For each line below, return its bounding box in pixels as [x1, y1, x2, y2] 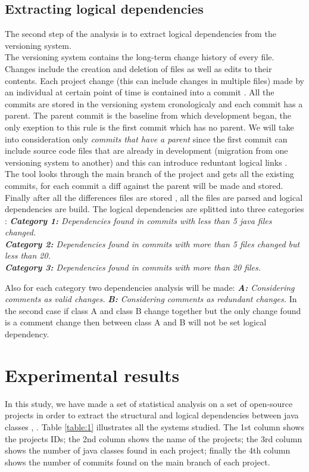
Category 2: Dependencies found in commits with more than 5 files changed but [5, 237, 300, 250]
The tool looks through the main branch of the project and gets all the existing [5, 167, 294, 180]
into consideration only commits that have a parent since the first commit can [5, 132, 288, 145]
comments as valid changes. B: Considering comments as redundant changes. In [5, 293, 297, 305]
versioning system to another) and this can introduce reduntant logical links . [5, 156, 288, 168]
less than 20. [5, 249, 51, 262]
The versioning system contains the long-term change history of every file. [5, 51, 274, 63]
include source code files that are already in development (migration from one [5, 144, 288, 157]
